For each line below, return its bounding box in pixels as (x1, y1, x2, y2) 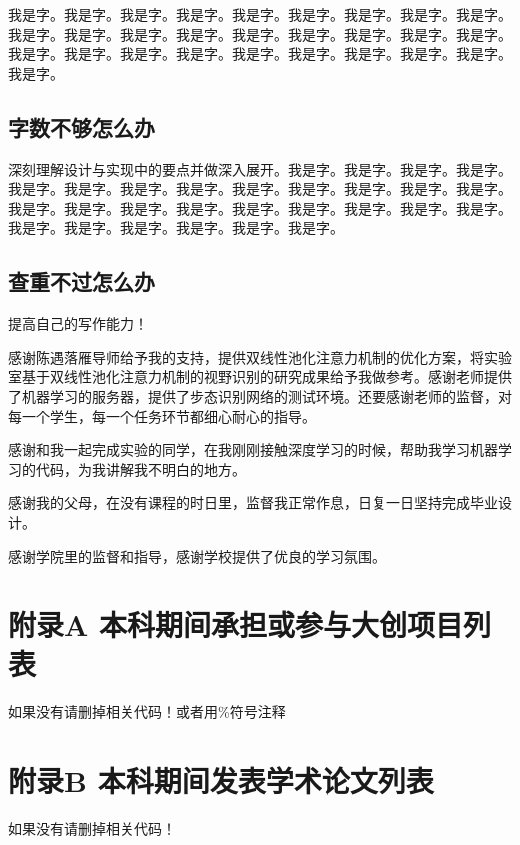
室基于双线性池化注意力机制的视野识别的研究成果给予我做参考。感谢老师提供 (8, 366, 512, 387)
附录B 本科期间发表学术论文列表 (8, 760, 434, 801)
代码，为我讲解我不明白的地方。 (35, 458, 246, 479)
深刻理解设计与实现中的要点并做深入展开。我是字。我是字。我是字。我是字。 (8, 158, 512, 179)
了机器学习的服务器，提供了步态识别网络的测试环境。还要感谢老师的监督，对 (8, 385, 512, 406)
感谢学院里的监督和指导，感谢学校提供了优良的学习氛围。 (8, 545, 386, 566)
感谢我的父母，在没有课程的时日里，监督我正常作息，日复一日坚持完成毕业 (8, 492, 498, 513)
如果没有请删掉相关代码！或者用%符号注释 (8, 701, 286, 722)
